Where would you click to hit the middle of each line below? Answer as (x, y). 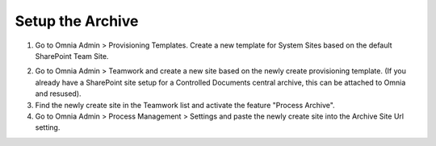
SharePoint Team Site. (72, 56)
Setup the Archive (77, 21)
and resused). (58, 94)
